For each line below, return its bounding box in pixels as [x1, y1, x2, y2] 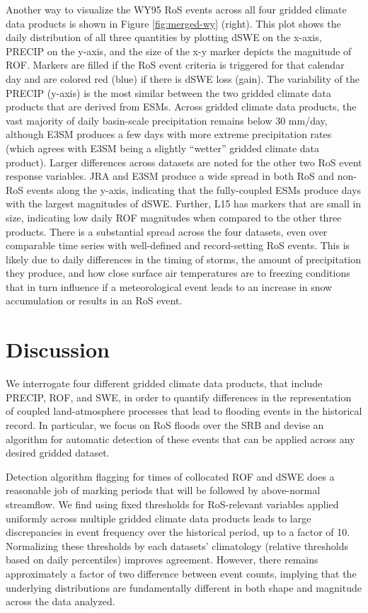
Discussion [6, 335, 110, 364]
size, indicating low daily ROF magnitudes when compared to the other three [6, 210, 342, 224]
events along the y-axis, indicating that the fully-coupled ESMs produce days [26, 182, 362, 197]
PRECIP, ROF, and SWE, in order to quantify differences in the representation [6, 389, 352, 404]
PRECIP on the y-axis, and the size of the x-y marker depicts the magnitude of [6, 43, 352, 58]
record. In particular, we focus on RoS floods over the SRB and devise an [6, 417, 324, 432]
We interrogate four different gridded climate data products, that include [6, 376, 323, 391]
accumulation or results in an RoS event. [6, 293, 183, 308]
